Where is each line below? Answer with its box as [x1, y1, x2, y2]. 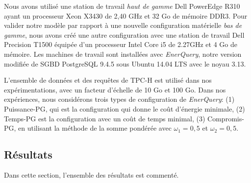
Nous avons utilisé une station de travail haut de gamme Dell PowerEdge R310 [4, 1, 240, 11]
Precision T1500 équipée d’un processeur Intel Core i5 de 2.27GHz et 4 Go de [4, 39, 237, 49]
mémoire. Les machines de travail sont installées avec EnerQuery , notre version [4, 48, 242, 59]
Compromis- [207, 113, 244, 123]
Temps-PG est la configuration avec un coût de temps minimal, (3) [4, 113, 205, 123]
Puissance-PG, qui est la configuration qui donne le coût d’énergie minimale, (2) [4, 103, 245, 114]
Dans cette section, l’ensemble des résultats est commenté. [4, 169, 179, 180]
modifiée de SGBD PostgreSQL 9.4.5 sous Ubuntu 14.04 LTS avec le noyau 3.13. [4, 58, 246, 69]
